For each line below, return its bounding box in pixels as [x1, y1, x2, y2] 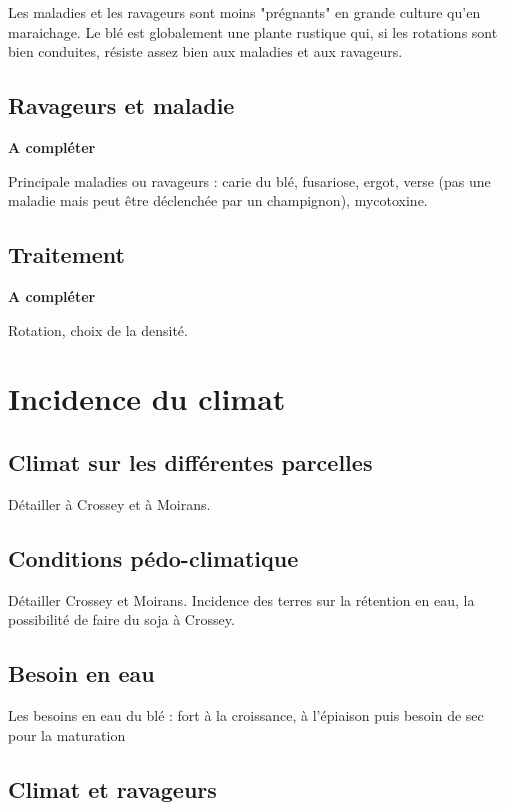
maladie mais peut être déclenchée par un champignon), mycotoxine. [8, 190, 428, 211]
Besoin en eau [8, 658, 155, 689]
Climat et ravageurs [8, 773, 217, 804]
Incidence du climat [8, 378, 286, 419]
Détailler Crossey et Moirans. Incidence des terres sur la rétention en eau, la [8, 589, 475, 610]
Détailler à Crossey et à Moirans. [8, 493, 211, 514]
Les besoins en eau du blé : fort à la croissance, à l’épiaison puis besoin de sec [8, 704, 484, 725]
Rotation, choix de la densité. [8, 319, 188, 340]
